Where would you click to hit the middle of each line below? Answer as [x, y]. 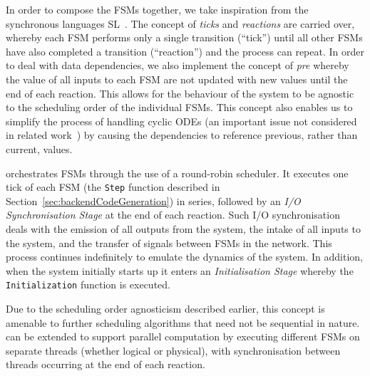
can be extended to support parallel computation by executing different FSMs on [183, 336]
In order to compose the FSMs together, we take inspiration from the [157, 9]
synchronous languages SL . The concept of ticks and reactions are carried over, [180, 23]
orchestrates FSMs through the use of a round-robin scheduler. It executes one [177, 173]
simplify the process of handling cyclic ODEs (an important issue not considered [181, 121]
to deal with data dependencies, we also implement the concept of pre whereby [178, 65]
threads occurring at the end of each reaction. [106, 364]
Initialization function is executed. [88, 284]
